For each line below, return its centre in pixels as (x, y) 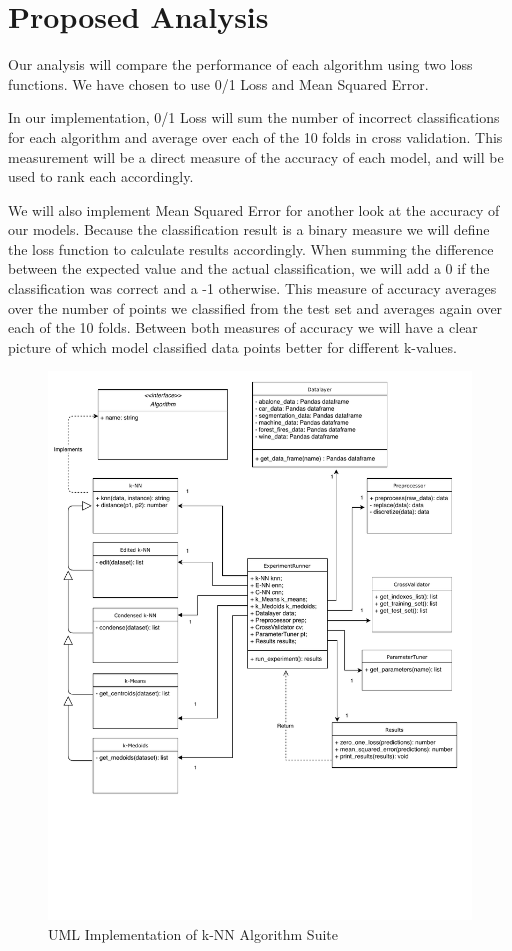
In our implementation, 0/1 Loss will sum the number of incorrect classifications (254, 117)
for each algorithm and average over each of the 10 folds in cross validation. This (255, 136)
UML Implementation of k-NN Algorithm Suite (193, 933)
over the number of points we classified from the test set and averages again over (255, 307)
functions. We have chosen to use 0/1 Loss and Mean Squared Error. (218, 83)
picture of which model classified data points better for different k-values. (232, 346)
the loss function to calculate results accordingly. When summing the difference (251, 248)
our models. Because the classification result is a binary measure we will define (249, 229)
